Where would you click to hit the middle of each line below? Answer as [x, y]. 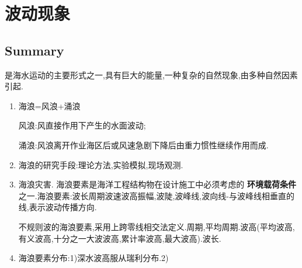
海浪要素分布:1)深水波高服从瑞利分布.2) [93, 258]
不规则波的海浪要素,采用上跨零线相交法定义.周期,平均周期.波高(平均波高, [157, 226]
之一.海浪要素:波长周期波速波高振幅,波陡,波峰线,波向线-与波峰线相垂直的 [156, 195]
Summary [34, 50]
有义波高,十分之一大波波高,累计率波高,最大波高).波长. [120, 238]
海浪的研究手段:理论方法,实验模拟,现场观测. [101, 164]
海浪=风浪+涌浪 [49, 105]
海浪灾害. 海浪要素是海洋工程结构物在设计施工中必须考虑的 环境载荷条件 [157, 184]
